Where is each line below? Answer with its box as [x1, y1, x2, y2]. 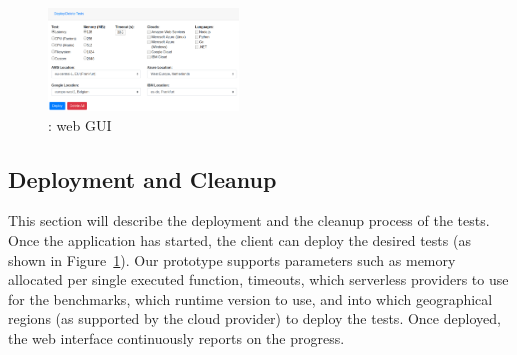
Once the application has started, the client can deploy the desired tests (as [8, 229, 471, 250]
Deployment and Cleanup [8, 163, 277, 194]
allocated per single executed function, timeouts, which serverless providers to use [8, 269, 509, 290]
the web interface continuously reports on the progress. [8, 327, 345, 348]
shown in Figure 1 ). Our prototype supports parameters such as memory [8, 249, 456, 270]
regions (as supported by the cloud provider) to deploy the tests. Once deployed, [8, 308, 501, 329]
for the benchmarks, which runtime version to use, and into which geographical [8, 288, 493, 309]
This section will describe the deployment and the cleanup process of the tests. [8, 210, 490, 231]
